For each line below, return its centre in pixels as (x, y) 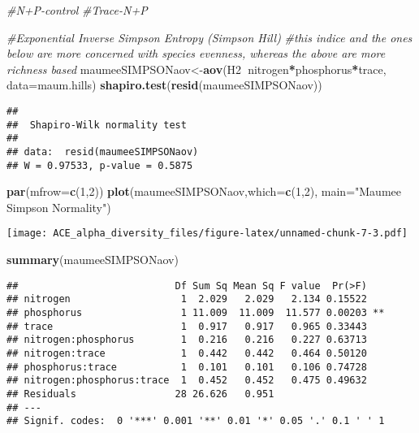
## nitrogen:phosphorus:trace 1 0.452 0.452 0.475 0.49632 (187, 381)
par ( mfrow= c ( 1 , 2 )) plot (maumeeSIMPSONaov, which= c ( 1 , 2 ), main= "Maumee (204, 191)
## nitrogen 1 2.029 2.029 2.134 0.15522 (187, 299)
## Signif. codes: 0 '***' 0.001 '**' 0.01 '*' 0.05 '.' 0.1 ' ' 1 (196, 421)
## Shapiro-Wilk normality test (97, 125)
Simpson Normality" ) (59, 207)
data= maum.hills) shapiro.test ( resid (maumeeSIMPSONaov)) (164, 85)
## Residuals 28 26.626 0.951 (140, 394)
